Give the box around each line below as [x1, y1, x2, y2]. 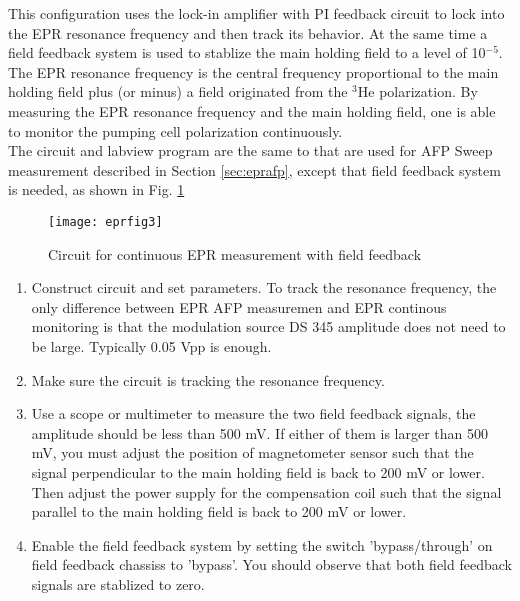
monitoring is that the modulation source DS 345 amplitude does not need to [31, 316, 506, 337]
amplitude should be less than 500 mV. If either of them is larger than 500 [31, 422, 488, 443]
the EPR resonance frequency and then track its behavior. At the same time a [8, 22, 488, 43]
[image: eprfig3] [48, 214, 163, 229]
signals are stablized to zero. [31, 573, 205, 594]
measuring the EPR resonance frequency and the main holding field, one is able [8, 100, 496, 121]
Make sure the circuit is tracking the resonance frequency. [31, 369, 385, 390]
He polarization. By [357, 81, 478, 102]
